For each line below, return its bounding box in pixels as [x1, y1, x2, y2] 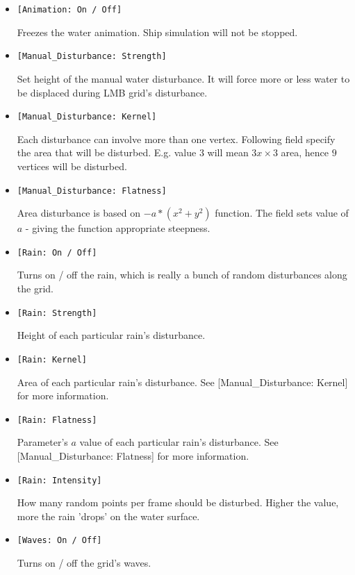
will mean [207, 145, 249, 160]
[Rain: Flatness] [17, 415, 97, 425]
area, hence [281, 145, 329, 160]
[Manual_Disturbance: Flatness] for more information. [17, 448, 249, 462]
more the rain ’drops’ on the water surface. [17, 508, 200, 523]
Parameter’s [17, 435, 68, 449]
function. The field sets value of [215, 206, 349, 220]
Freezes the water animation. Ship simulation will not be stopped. [17, 24, 298, 39]
